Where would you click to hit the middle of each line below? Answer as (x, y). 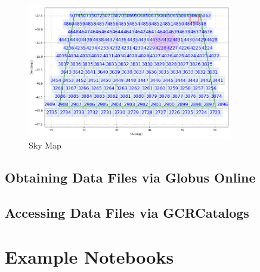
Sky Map (45, 145)
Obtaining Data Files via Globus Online (130, 177)
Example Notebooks (89, 256)
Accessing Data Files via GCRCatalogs (127, 213)
